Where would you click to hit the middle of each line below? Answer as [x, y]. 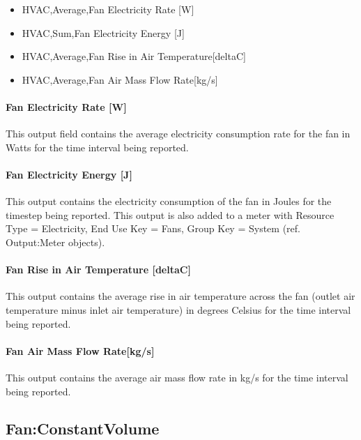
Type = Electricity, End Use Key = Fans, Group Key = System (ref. [153, 228]
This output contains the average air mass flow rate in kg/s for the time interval [177, 377]
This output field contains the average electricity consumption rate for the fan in [178, 134]
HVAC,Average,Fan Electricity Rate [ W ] [108, 9]
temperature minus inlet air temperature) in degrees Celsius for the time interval [178, 309]
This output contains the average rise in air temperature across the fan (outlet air [180, 296]
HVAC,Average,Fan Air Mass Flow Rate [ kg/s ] [120, 79]
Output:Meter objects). [55, 242]
